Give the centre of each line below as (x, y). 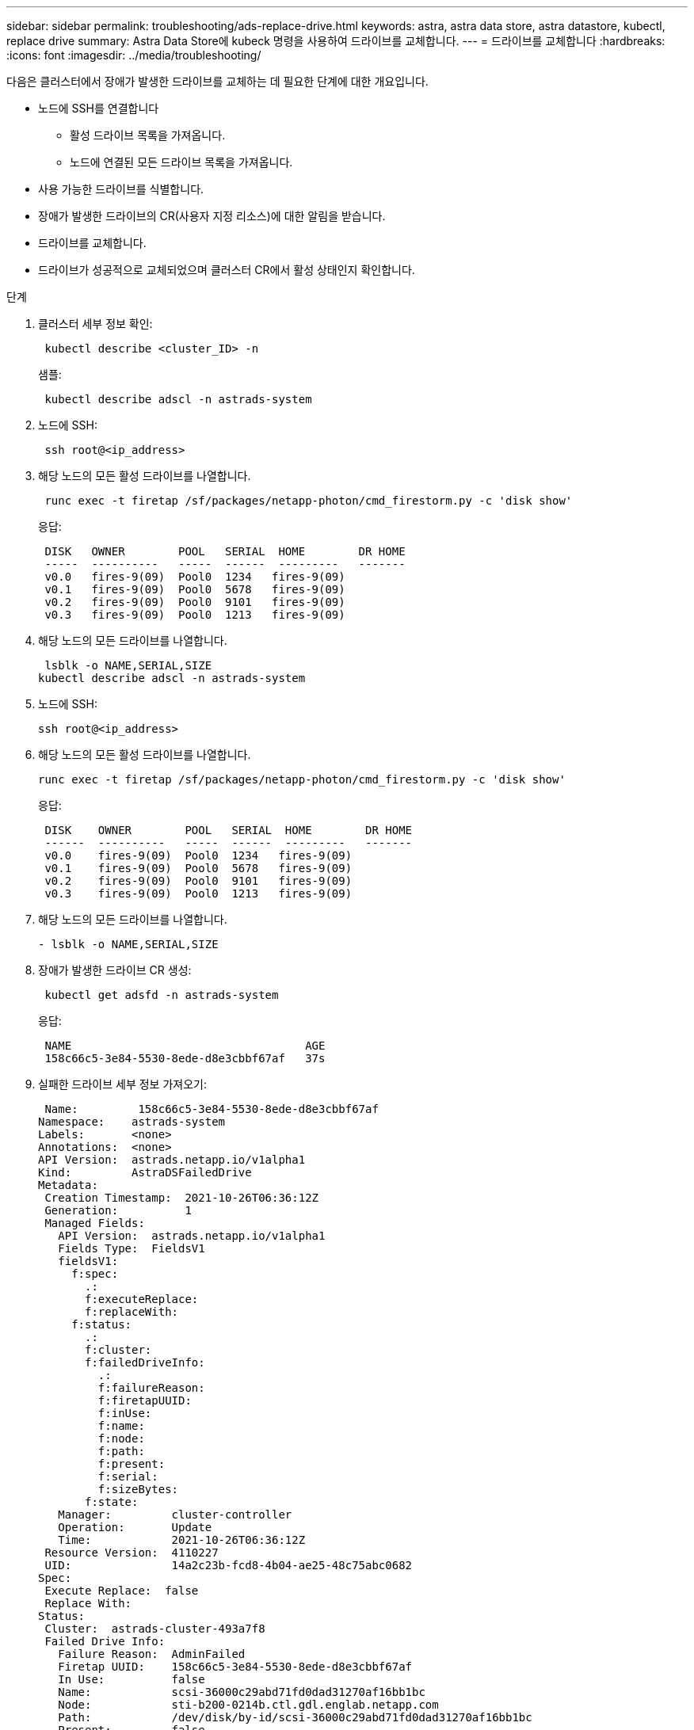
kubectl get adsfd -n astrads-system (162, 995)
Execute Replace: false (122, 1591)
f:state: (112, 1502)
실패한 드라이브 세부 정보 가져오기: (122, 1084)
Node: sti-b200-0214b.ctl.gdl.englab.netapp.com (248, 1705)
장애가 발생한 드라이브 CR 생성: (115, 970)
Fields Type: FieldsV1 (132, 1248)
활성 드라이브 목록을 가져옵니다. (148, 135)
